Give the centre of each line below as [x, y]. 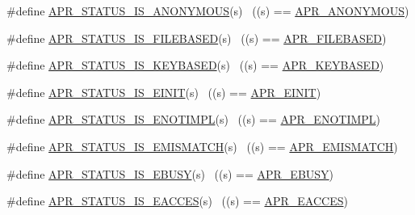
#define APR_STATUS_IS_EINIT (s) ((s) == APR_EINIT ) [164, 92]
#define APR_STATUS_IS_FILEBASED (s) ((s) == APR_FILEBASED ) [197, 38]
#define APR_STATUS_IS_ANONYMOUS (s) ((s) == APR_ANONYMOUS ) [208, 11]
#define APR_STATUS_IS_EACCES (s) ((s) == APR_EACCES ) [177, 201]
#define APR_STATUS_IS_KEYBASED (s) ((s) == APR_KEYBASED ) [195, 65]
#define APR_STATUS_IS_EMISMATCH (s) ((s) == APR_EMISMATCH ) [202, 146]
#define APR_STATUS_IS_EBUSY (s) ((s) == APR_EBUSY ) [170, 173]
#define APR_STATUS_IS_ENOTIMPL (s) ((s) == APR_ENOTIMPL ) [194, 119]
